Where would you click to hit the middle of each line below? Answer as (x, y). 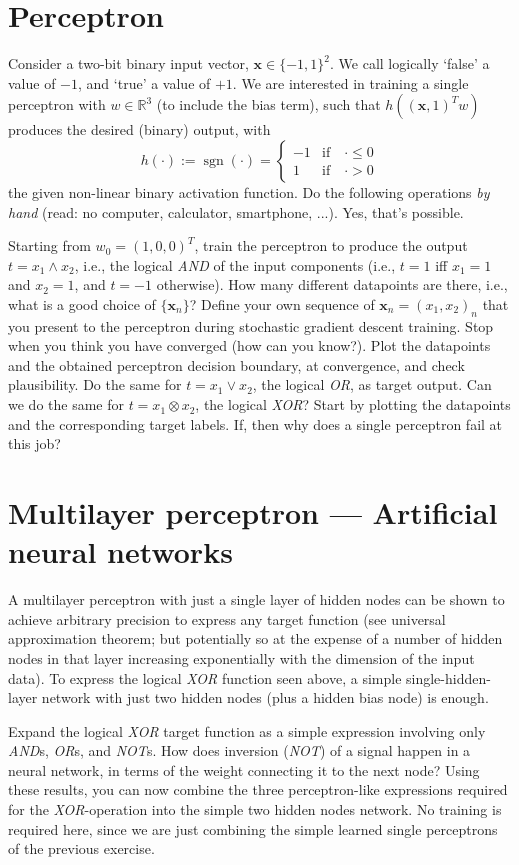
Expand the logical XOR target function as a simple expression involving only (247, 730)
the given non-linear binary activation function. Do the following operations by (249, 191)
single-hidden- (448, 677)
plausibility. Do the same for (95, 384)
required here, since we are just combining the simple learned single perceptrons (253, 828)
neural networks (120, 551)
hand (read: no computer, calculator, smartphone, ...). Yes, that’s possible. (236, 211)
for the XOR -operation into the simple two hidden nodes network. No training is (255, 809)
